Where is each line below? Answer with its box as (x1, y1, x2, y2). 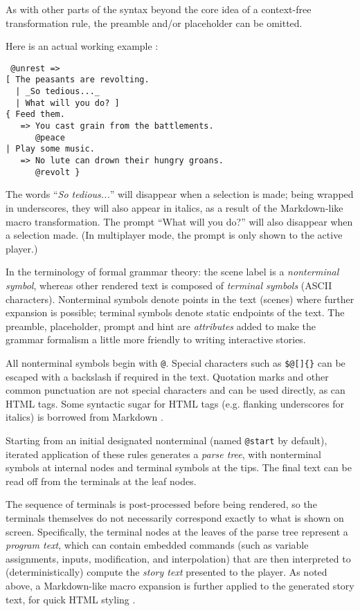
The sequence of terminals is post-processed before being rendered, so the (6, 497, 317, 511)
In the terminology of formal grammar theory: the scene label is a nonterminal (6, 264, 339, 279)
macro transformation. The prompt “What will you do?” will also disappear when (6, 214, 353, 228)
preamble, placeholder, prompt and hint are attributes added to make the (6, 318, 316, 333)
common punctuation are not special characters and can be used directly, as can (6, 383, 345, 397)
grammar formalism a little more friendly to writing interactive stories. (6, 332, 306, 347)
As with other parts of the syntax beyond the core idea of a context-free (6, 2, 312, 16)
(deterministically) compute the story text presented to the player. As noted (6, 565, 327, 579)
